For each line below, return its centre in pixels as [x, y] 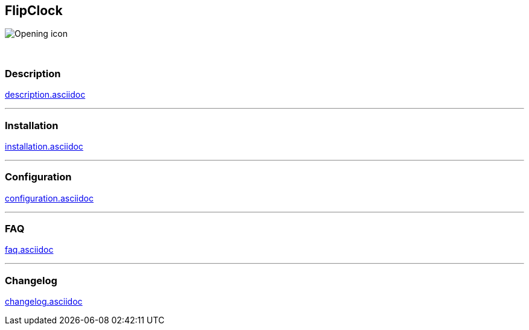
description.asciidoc [45, 95]
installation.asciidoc [44, 146]
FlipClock [34, 11]
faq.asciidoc [29, 250]
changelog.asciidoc [44, 302]
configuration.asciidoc [49, 198]
